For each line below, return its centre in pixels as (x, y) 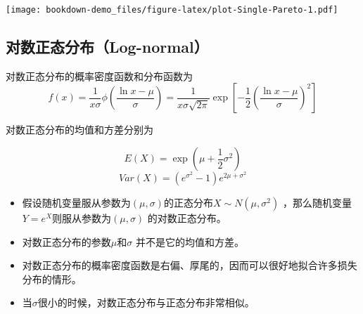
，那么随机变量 (317, 203)
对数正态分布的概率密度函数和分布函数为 (99, 76)
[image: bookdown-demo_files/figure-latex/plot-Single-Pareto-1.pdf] (172, 10)
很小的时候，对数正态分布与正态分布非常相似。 (146, 302)
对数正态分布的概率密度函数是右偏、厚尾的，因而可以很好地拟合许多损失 (190, 265)
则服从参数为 (82, 218)
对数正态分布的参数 (66, 241)
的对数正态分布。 (187, 218)
